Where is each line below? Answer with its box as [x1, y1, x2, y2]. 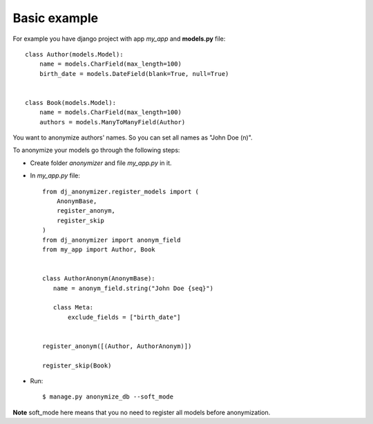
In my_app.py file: [30, 171, 81, 180]
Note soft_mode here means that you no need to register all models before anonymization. [12, 408, 271, 416]
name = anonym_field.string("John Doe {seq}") [52, 284, 214, 292]
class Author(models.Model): [25, 50, 124, 58]
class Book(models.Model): [25, 99, 117, 106]
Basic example [12, 10, 99, 26]
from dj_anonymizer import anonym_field [42, 235, 181, 244]
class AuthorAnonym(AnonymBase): [42, 275, 155, 282]
